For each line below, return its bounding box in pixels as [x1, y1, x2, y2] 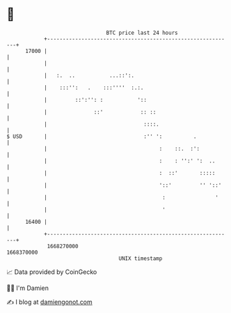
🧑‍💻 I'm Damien [6, 284, 49, 292]
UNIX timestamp [118, 254, 163, 262]
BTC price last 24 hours [106, 29, 178, 36]
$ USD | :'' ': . [6, 132, 197, 140]
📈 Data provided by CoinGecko [6, 268, 97, 276]
